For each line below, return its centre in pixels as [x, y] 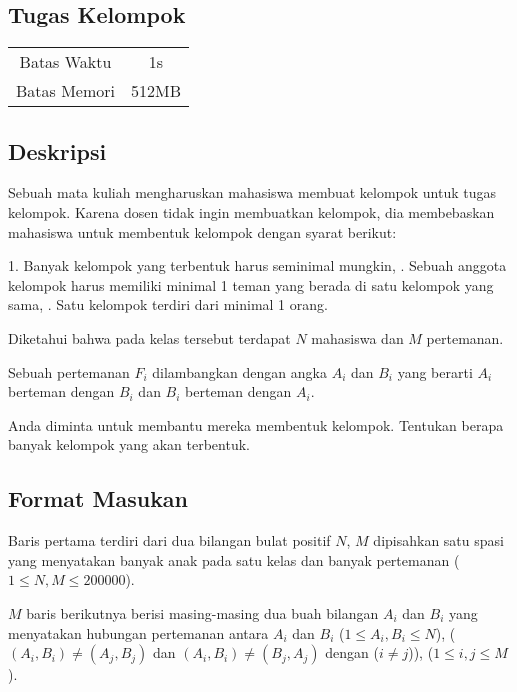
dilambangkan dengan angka [239, 371]
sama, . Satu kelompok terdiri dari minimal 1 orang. [168, 304]
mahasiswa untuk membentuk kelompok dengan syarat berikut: [202, 231]
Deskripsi [57, 150]
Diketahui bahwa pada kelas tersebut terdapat [149, 337]
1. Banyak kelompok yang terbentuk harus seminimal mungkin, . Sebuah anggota [257, 265]
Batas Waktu [65, 62]
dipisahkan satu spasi [438, 540]
